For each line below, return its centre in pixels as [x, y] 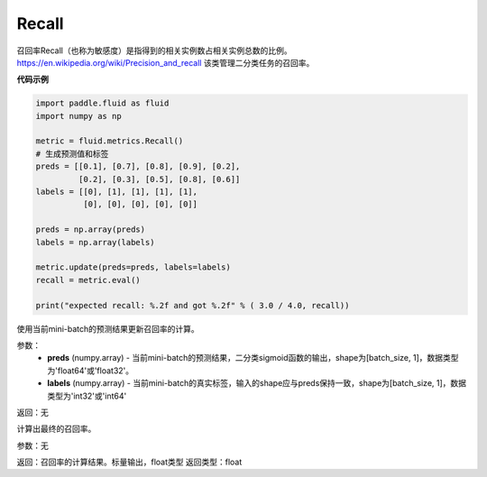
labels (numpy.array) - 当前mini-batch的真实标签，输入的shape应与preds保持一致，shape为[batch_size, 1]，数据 [257, 383]
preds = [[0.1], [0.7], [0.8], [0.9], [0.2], [138, 166]
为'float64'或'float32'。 [91, 371]
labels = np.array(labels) [95, 242]
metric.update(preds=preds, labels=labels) [133, 267]
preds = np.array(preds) [91, 229]
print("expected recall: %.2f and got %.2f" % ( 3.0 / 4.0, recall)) [193, 305]
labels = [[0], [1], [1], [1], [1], [117, 192]
